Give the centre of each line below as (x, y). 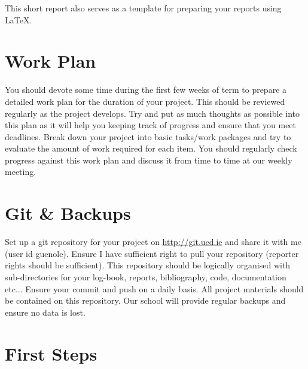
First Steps (51, 353)
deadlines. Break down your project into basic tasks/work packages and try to (148, 136)
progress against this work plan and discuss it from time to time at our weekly (149, 160)
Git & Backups (68, 213)
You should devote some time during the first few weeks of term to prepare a (146, 90)
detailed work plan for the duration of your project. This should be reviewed (145, 101)
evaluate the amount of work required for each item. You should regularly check (151, 148)
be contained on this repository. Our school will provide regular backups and (145, 300)
